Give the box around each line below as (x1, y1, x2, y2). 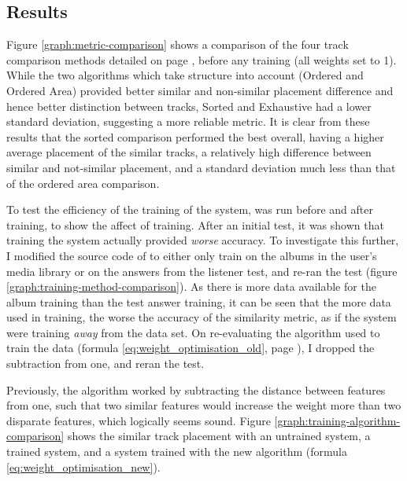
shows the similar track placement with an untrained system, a (67, 428, 371, 444)
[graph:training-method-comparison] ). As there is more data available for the (6, 278, 376, 295)
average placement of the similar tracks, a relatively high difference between (6, 144, 372, 160)
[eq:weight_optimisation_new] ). (6, 458, 161, 475)
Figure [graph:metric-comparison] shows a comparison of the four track (6, 36, 349, 53)
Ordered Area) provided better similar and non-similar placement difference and (6, 82, 394, 98)
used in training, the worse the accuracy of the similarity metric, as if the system (6, 309, 397, 325)
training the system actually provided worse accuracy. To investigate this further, (6, 232, 399, 248)
